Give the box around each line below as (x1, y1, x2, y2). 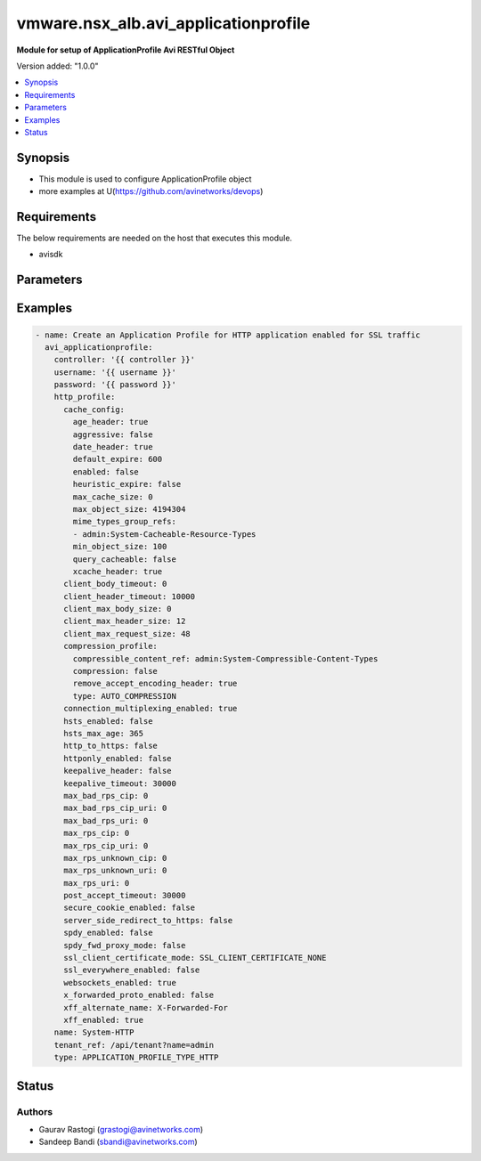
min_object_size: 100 (72, 541, 167, 552)
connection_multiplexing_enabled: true (63, 703, 238, 714)
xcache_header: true (72, 566, 163, 576)
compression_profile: (63, 641, 158, 652)
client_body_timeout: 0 (63, 579, 167, 589)
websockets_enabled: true (63, 978, 177, 987)
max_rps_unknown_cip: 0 (63, 853, 167, 863)
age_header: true (72, 417, 149, 427)
